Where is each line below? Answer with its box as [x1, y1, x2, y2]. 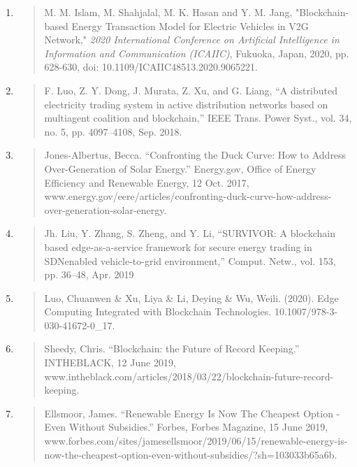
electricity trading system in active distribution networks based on [44, 96, 328, 111]
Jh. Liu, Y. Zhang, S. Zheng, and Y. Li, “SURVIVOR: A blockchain [44, 226, 335, 240]
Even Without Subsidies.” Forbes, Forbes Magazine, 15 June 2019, [44, 419, 328, 434]
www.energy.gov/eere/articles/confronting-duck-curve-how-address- [44, 189, 332, 203]
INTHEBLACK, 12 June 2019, [44, 355, 176, 370]
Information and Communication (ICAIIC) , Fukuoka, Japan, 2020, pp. [44, 45, 349, 60]
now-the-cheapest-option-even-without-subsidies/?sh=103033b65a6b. [44, 447, 337, 461]
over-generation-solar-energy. [44, 202, 167, 217]
